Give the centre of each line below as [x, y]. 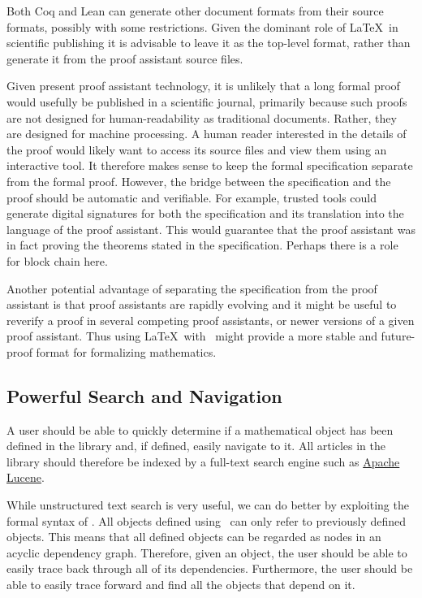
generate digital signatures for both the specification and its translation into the [205, 213]
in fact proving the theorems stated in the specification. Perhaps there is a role [202, 245]
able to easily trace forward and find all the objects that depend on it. [181, 585]
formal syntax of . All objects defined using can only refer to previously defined [207, 520]
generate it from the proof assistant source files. [125, 58]
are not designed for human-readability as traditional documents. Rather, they [202, 117]
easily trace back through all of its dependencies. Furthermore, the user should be [210, 568]
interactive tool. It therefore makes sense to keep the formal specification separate [210, 165]
